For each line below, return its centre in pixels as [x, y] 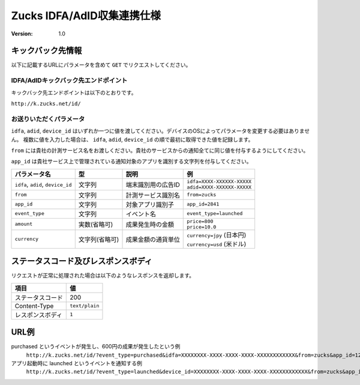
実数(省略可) [96, 224]
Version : [22, 34]
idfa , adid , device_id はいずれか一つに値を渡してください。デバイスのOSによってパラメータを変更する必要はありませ [160, 131]
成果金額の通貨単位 [153, 239]
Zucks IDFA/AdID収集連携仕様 [86, 16]
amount [24, 224]
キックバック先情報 [46, 51]
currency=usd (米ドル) [217, 244]
